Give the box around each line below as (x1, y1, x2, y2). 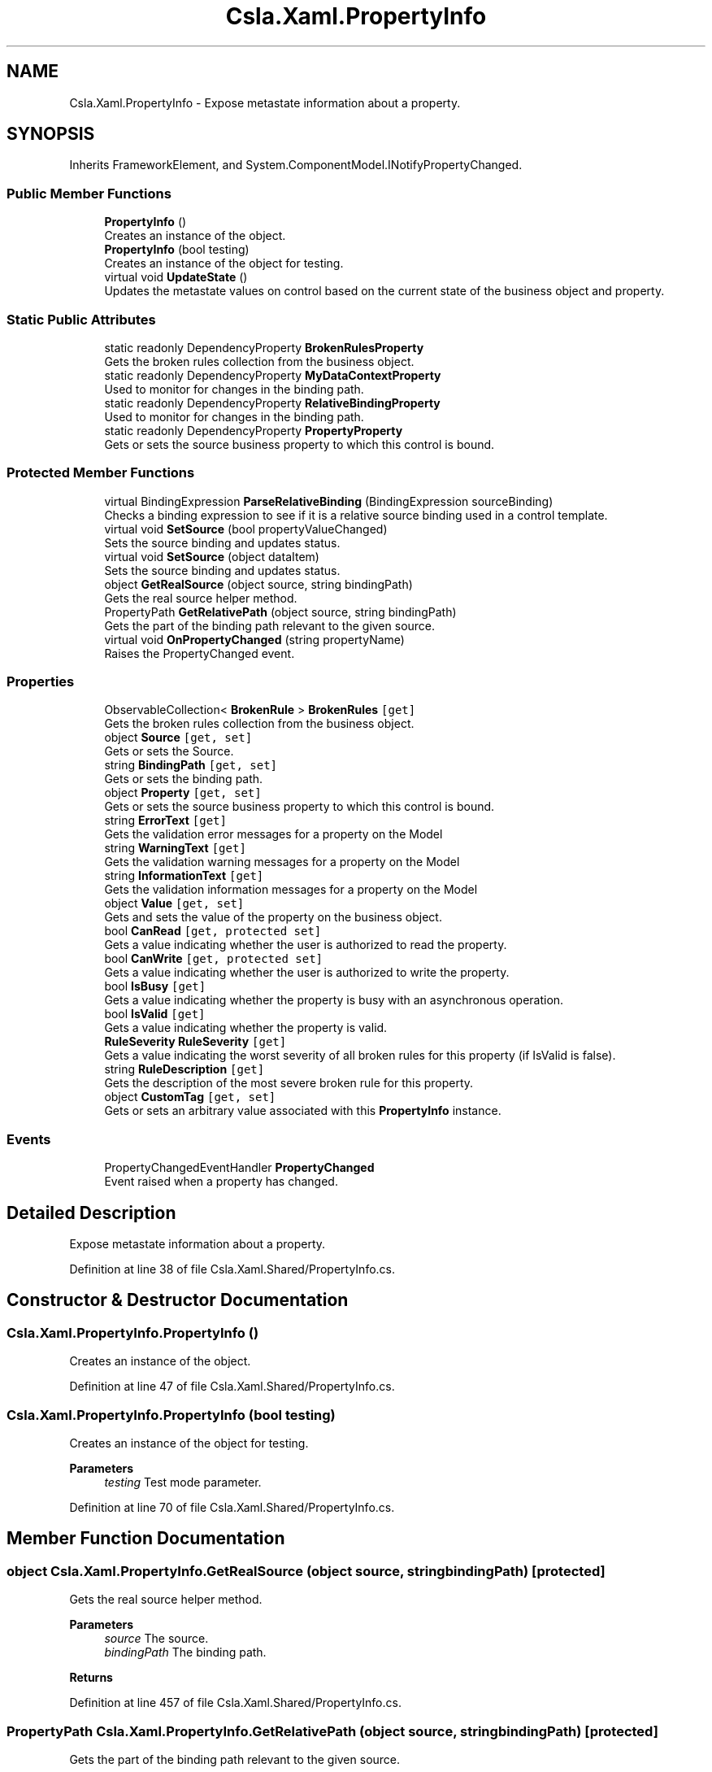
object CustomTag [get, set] (104, 1090, 276, 1104)
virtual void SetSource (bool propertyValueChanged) (104, 521, 388, 536)
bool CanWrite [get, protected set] (104, 951, 323, 966)
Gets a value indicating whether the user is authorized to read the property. (104, 938, 507, 952)
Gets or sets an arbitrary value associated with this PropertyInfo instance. (104, 1104, 501, 1118)
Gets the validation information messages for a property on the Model (104, 882, 478, 897)
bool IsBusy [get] (104, 979, 206, 994)
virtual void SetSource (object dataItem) (104, 549, 319, 564)
